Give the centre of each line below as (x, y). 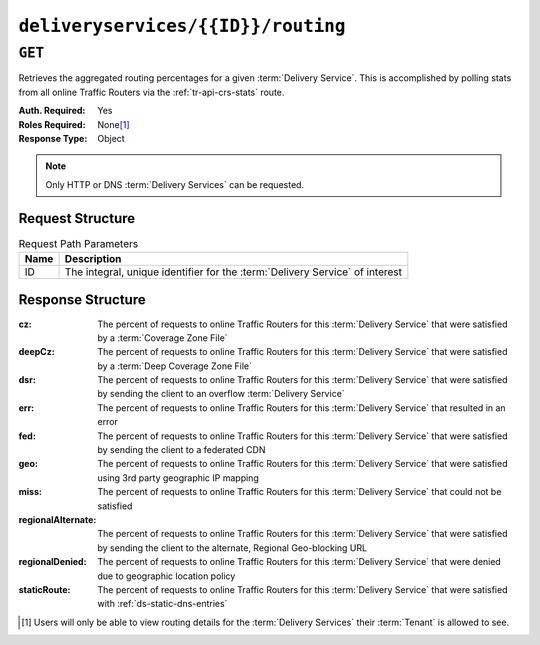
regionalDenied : (52, 562)
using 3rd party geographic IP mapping (178, 477)
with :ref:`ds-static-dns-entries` (162, 604)
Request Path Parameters (78, 243)
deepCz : (36, 352)
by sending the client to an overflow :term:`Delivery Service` (221, 394)
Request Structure (77, 218)
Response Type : (53, 138)
